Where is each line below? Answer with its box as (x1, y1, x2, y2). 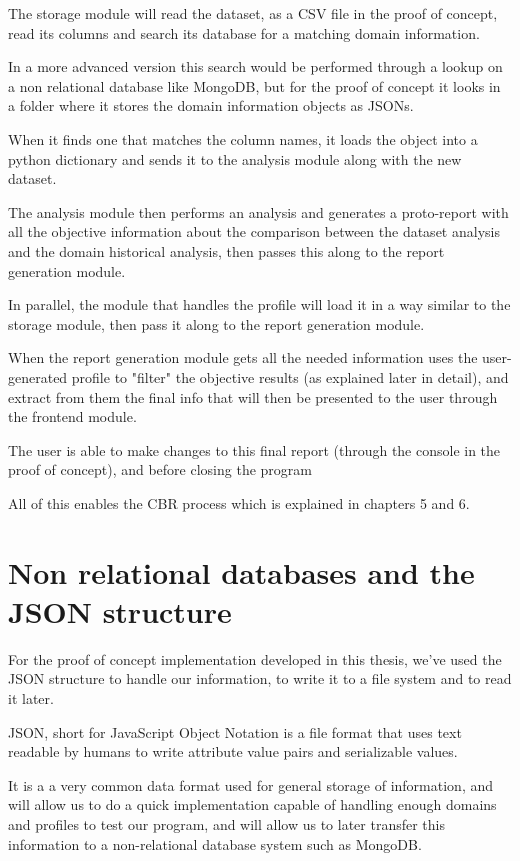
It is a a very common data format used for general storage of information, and (8, 774, 494, 795)
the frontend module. (8, 406, 137, 427)
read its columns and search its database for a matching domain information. (8, 22, 480, 43)
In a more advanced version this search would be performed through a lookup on (8, 56, 503, 77)
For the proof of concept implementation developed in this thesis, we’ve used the (8, 648, 502, 669)
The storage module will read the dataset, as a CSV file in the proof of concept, (8, 3, 498, 23)
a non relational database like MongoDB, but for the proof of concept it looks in (8, 75, 501, 96)
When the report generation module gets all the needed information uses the (8, 347, 478, 368)
